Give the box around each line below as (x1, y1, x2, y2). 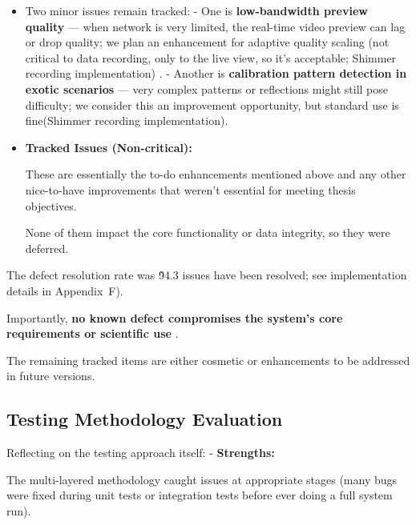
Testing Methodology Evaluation (6, 407, 283, 431)
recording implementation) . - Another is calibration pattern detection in (25, 65, 407, 82)
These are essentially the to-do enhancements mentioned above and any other (25, 166, 406, 182)
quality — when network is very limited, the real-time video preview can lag (25, 18, 406, 34)
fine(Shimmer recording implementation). (25, 112, 228, 129)
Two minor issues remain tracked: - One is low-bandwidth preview (25, 2, 368, 18)
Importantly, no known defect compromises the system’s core (6, 309, 343, 326)
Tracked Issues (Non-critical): (25, 138, 192, 155)
